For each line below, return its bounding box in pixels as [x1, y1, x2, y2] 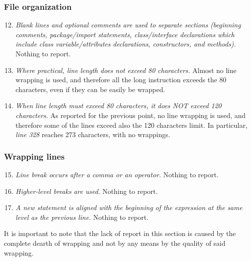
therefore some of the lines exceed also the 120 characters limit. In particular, [15, 119, 248, 130]
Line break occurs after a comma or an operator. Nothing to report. [15, 169, 219, 179]
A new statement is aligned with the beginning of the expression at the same [15, 202, 243, 213]
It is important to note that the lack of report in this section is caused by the [4, 228, 236, 238]
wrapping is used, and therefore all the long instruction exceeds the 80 [15, 74, 227, 85]
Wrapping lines [4, 150, 65, 162]
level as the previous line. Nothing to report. [15, 212, 149, 222]
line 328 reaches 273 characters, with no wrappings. [15, 129, 170, 140]
